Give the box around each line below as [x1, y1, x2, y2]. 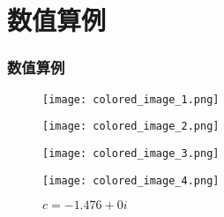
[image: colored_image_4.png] [42, 174, 220, 187]
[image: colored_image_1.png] [42, 93, 220, 106]
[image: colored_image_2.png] [42, 120, 220, 133]
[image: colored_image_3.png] [42, 146, 220, 160]
